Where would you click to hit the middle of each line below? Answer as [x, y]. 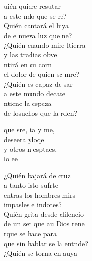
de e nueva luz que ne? [38, 35]
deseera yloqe [24, 139]
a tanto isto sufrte [31, 185]
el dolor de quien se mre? [42, 74]
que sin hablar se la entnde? [46, 243]
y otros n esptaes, [31, 149]
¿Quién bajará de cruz [37, 175]
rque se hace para [31, 234]
